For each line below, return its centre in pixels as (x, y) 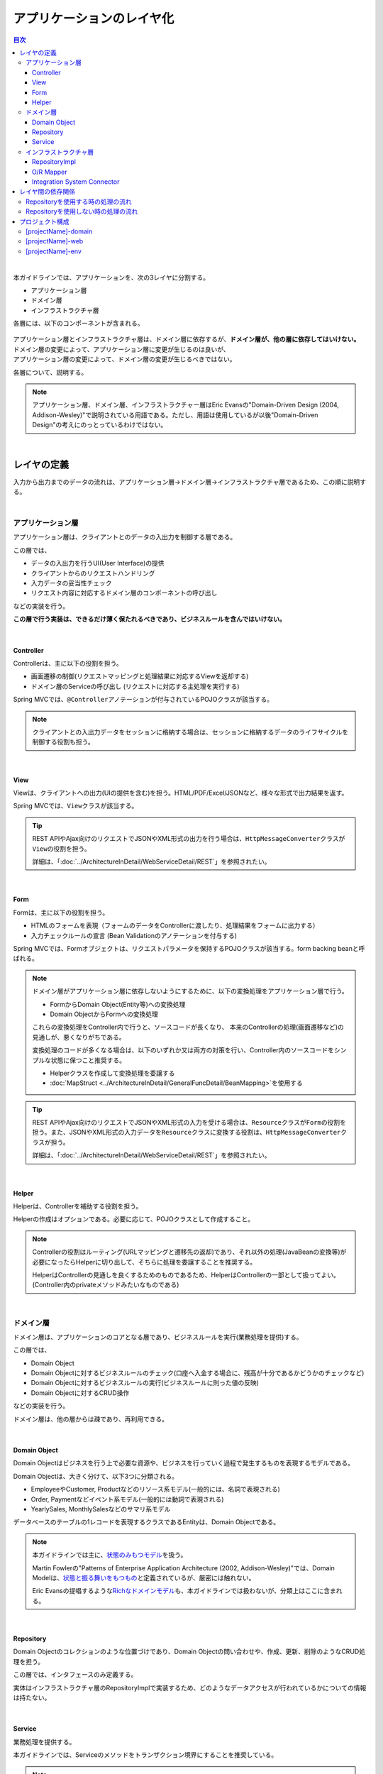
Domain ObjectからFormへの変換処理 (104, 1014)
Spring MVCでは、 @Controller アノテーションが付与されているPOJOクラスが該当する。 (143, 700)
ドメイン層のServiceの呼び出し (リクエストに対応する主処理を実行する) (135, 686)
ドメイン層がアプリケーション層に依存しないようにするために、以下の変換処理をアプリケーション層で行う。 (190, 991)
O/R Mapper (50, 172)
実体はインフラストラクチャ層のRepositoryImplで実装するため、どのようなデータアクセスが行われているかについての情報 (190, 1687)
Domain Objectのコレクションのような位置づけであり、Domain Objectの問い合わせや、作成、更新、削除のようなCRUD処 (189, 1652)
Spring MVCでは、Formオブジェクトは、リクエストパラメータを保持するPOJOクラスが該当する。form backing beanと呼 (189, 948)
